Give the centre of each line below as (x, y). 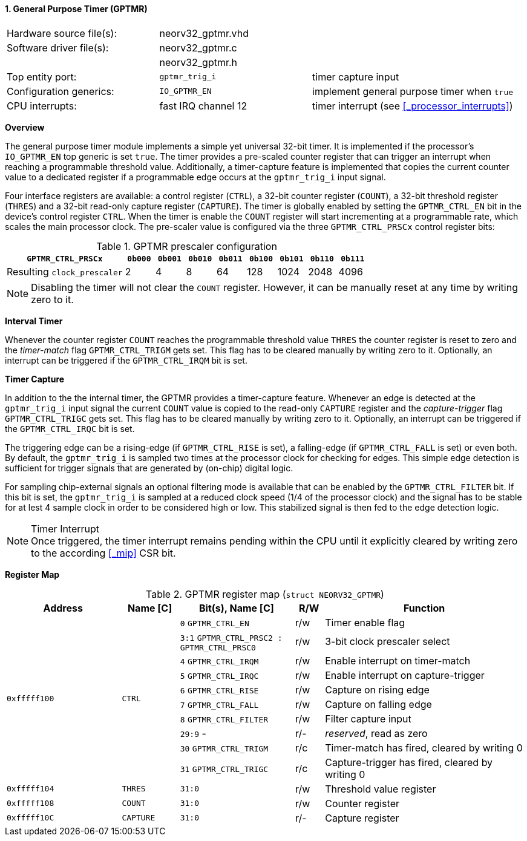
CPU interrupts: (42, 106)
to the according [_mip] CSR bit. (103, 553)
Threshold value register (381, 789)
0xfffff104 (31, 789)
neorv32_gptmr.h (198, 62)
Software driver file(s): (58, 47)
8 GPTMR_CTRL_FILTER (224, 719)
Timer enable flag (365, 622)
